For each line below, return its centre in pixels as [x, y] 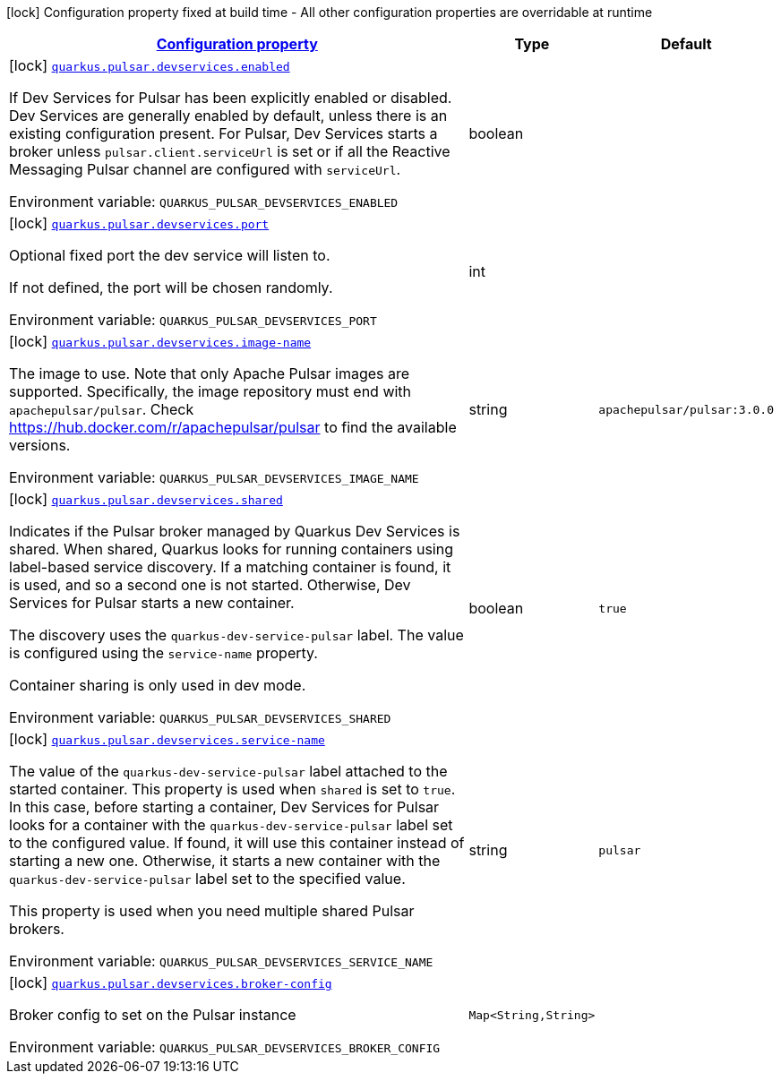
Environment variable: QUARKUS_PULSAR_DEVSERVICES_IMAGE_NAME [214, 477]
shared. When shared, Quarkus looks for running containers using [231, 549]
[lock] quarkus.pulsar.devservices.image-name [160, 341]
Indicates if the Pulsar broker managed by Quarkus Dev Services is [235, 531]
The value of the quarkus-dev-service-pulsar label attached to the [228, 771]
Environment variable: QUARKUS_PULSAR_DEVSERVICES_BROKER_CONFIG [225, 1047]
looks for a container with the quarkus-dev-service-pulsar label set [231, 825]
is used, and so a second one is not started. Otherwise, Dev [210, 585]
